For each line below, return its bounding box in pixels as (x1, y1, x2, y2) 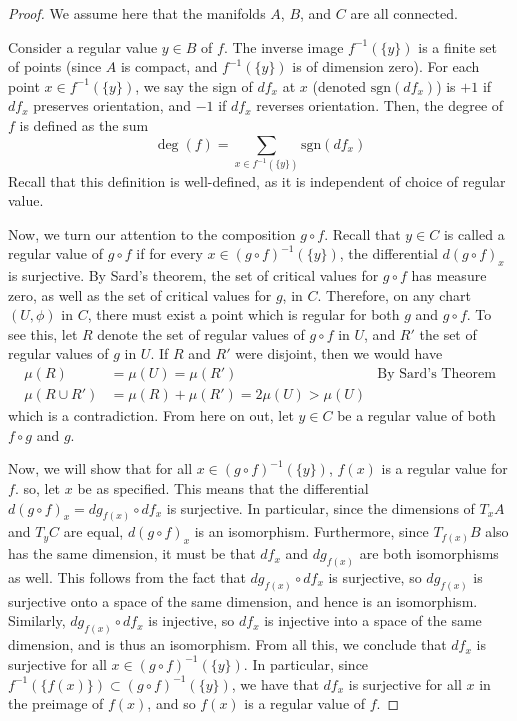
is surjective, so (328, 567, 422, 588)
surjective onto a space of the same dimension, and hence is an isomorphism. (8, 590, 478, 611)
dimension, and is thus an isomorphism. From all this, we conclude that (8, 634, 447, 655)
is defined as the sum (19, 114, 149, 135)
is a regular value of (244, 693, 366, 714)
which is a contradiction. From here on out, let (8, 405, 294, 426)
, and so (147, 693, 196, 714)
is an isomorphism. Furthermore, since (194, 521, 429, 542)
